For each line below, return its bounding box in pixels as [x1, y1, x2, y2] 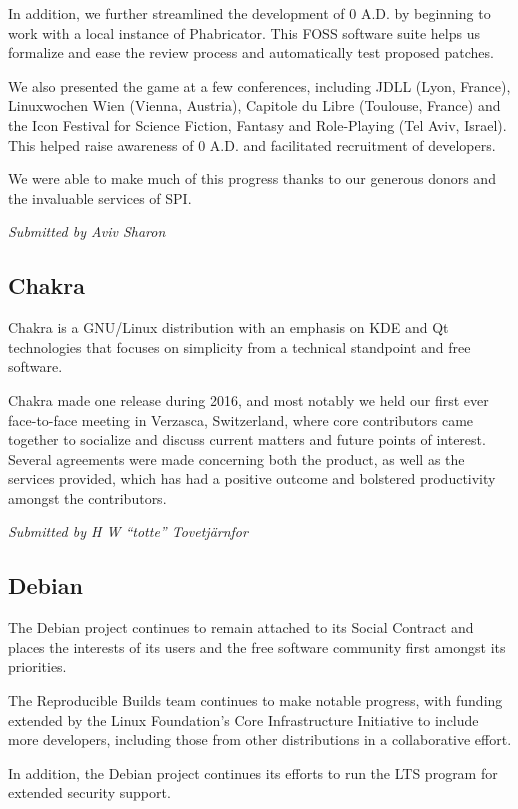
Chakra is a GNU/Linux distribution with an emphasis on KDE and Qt [8, 317, 449, 338]
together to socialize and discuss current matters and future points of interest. [8, 429, 486, 450]
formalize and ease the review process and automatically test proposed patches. [8, 42, 494, 63]
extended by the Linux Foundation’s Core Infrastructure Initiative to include [8, 709, 479, 730]
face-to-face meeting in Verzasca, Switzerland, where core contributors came [8, 409, 474, 430]
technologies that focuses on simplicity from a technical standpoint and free [8, 336, 471, 357]
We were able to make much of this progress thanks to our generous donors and [8, 168, 496, 189]
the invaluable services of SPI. [8, 187, 192, 208]
